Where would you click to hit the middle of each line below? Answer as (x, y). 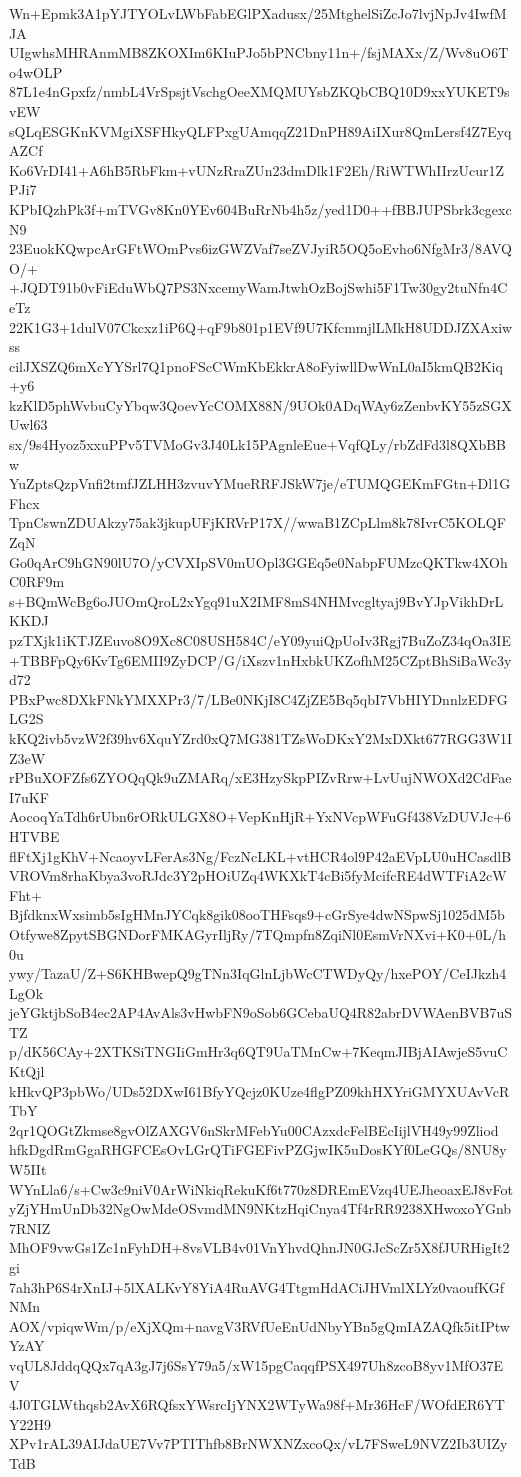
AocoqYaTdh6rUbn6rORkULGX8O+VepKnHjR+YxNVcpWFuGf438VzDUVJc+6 (260, 816)
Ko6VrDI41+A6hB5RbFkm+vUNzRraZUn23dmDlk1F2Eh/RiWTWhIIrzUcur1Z (257, 169)
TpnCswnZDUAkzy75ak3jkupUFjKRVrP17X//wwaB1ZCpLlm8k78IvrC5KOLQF (257, 522)
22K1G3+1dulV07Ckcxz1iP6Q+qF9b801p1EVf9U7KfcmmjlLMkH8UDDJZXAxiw (261, 326)
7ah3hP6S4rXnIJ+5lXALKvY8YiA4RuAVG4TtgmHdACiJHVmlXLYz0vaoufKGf (256, 1286)
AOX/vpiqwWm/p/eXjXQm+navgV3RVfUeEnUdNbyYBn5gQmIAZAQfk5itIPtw (259, 1325)
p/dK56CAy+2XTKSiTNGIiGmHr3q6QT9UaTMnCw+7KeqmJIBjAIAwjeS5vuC (258, 1051)
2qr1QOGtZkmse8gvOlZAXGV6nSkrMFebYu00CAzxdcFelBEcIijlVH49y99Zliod (254, 1129)
